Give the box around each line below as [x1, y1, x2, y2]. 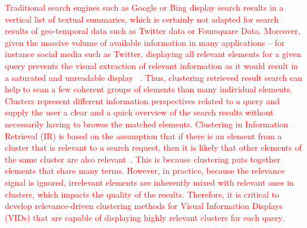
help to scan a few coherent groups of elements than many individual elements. [5, 83, 293, 95]
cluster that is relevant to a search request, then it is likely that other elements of [5, 141, 302, 154]
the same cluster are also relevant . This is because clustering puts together [5, 152, 281, 165]
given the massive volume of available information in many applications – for [5, 36, 285, 48]
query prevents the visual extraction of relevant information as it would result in [5, 59, 298, 71]
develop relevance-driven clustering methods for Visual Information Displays [5, 199, 283, 212]
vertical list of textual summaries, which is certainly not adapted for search [5, 13, 279, 25]
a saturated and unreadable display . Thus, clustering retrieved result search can [5, 71, 303, 83]
